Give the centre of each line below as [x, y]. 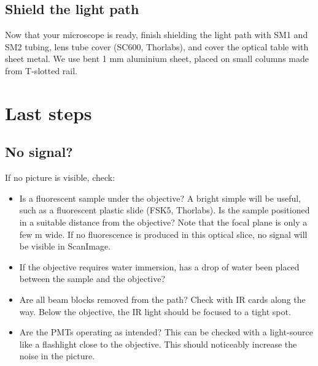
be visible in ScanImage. [65, 246]
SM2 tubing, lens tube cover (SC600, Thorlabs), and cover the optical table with [157, 46]
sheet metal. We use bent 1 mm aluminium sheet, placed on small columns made [157, 59]
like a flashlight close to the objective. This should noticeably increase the [158, 344]
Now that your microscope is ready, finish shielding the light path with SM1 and [157, 35]
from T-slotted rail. [41, 70]
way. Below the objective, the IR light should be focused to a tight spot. [155, 311]
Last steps [48, 112]
